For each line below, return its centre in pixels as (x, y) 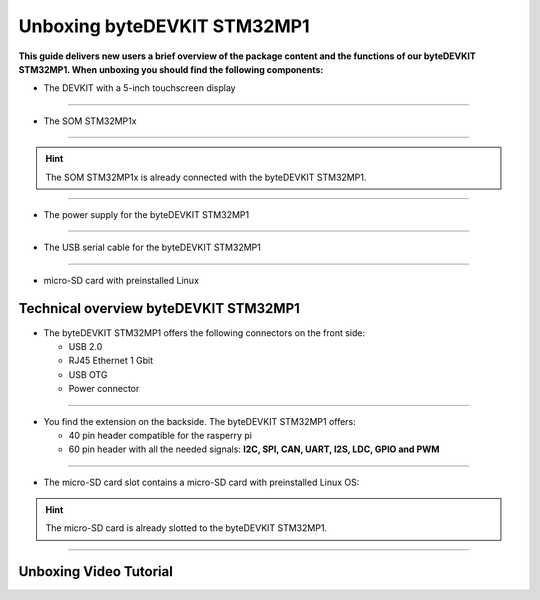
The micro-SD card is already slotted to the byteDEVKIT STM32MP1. (186, 528)
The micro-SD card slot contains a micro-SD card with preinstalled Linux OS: (201, 482)
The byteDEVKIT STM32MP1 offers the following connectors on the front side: (204, 332)
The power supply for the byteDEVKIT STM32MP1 (146, 214)
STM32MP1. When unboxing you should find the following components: (171, 69)
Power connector (104, 389)
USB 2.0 (85, 346)
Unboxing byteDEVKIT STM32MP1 (164, 26)
